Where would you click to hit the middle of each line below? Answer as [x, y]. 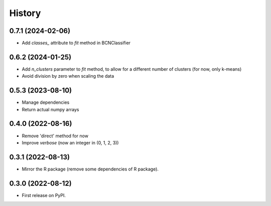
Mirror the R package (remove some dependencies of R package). [90, 169]
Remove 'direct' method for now [55, 136]
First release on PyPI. [44, 195]
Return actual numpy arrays [50, 109]
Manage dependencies [46, 102]
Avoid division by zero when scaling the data [68, 76]
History [25, 13]
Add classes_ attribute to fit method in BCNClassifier [76, 43]
